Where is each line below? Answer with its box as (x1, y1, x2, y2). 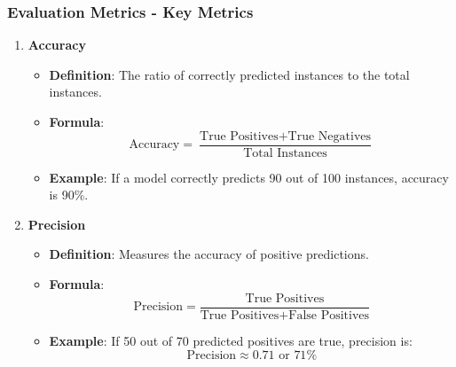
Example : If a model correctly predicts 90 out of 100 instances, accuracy (49, 168, 449, 186)
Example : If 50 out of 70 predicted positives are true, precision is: (49, 331, 413, 349)
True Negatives (287, 129, 372, 143)
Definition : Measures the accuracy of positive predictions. (49, 245, 369, 263)
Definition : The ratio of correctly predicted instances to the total (49, 65, 410, 83)
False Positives (288, 308, 370, 322)
